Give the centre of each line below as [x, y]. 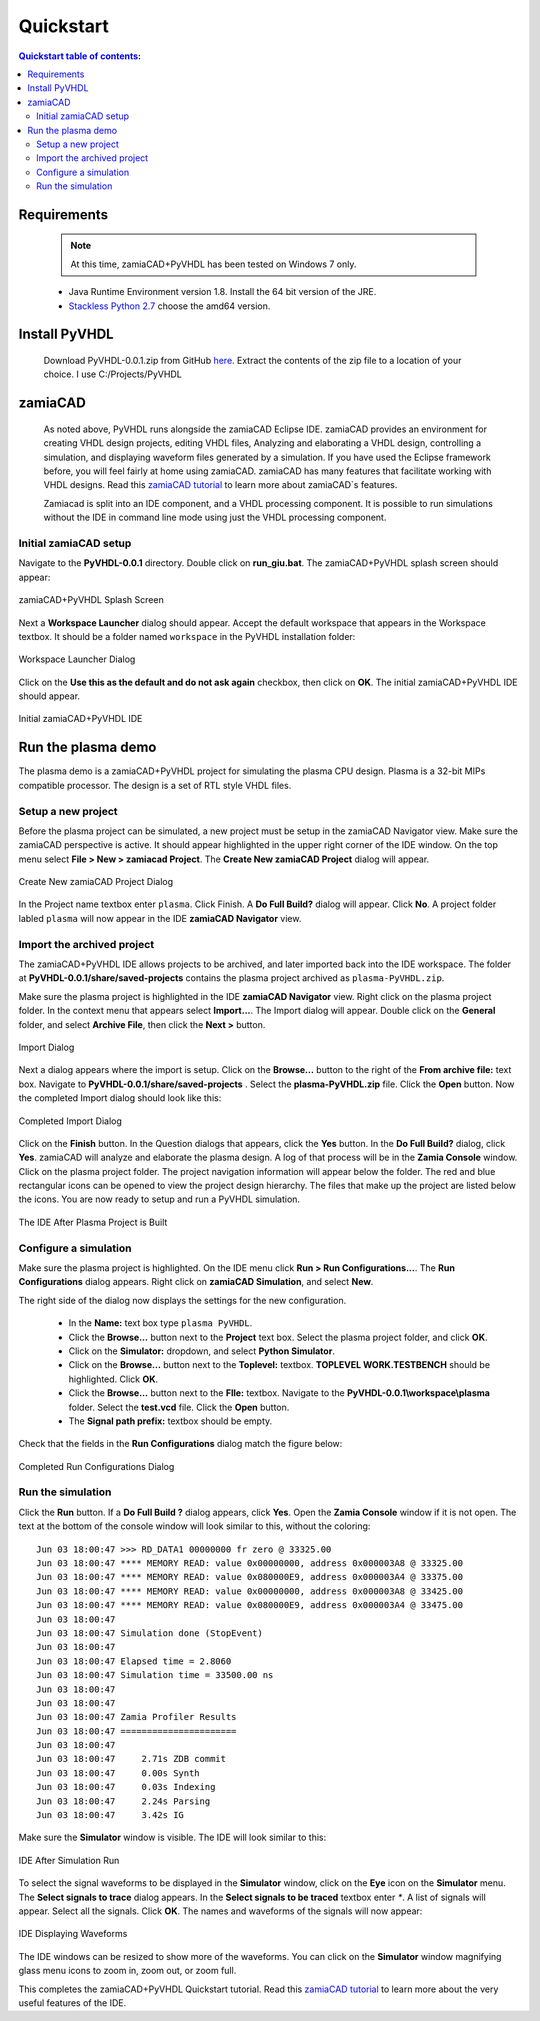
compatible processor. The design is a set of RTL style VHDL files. [155, 785]
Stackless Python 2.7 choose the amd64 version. [169, 306]
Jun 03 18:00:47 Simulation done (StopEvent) [150, 1633]
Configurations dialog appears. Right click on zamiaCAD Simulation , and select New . [196, 1282]
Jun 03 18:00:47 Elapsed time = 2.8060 [134, 1661]
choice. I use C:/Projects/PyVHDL [112, 374]
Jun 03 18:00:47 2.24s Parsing [123, 1801]
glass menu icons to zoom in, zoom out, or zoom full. [127, 1971]
